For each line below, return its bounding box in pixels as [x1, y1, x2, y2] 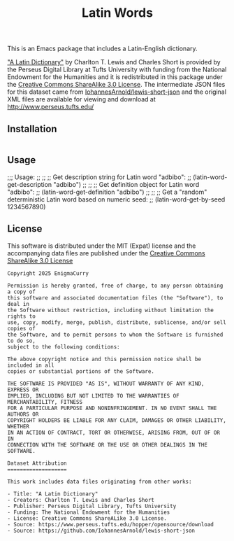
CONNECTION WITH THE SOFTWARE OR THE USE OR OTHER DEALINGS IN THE [7, 441, 208, 449]
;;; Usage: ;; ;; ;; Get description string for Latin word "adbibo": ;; [7, 173, 192, 181]
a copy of [7, 288, 36, 295]
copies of [7, 325, 36, 332]
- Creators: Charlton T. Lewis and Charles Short [7, 496, 155, 503]
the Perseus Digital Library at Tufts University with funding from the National [7, 65, 227, 74]
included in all [7, 362, 54, 369]
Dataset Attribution [7, 460, 68, 467]
